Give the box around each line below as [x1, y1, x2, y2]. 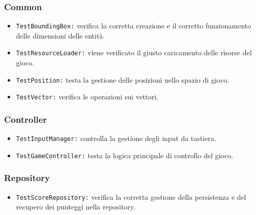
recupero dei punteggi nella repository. [16, 201, 136, 212]
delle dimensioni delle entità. [16, 30, 105, 41]
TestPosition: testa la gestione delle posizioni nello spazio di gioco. [16, 74, 230, 85]
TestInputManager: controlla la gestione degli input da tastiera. [16, 133, 216, 144]
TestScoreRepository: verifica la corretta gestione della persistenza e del [16, 191, 246, 202]
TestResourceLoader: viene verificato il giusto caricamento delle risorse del [16, 47, 252, 58]
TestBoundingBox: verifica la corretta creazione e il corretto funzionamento [16, 20, 251, 31]
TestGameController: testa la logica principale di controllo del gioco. [16, 150, 233, 160]
